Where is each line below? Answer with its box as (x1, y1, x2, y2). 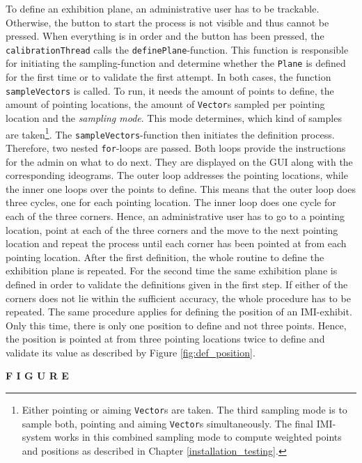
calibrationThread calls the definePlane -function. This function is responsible (6, 42, 349, 56)
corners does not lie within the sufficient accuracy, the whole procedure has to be (6, 290, 351, 305)
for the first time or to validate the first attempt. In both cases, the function (6, 70, 331, 84)
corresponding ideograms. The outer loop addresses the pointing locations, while (6, 168, 348, 182)
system (22, 430, 52, 444)
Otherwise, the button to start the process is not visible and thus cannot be (6, 15, 329, 29)
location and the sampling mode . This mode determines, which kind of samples (6, 111, 342, 125)
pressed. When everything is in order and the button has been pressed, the (6, 29, 324, 43)
